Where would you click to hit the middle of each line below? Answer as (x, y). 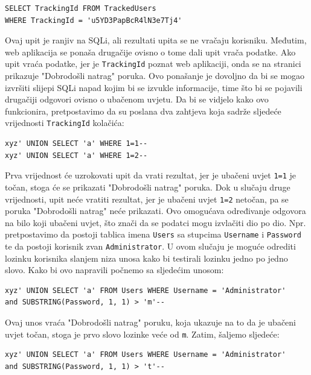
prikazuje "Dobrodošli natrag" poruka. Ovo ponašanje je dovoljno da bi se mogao (155, 76)
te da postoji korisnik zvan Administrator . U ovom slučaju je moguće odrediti (150, 246)
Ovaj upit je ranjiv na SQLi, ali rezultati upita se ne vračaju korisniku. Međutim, (156, 40)
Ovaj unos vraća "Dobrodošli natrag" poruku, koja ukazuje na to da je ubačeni (150, 322)
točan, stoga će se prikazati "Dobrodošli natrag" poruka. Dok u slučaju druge (148, 187)
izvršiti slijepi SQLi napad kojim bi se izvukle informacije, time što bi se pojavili (154, 87)
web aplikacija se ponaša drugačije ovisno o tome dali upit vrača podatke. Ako (150, 52)
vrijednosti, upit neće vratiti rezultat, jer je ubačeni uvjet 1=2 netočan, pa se (147, 199)
